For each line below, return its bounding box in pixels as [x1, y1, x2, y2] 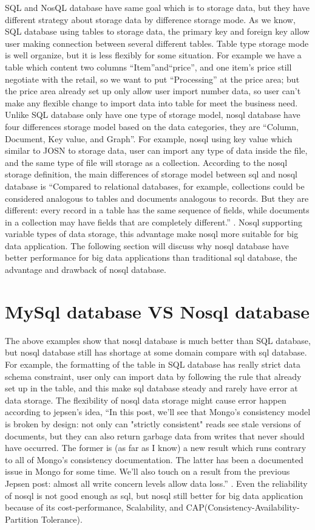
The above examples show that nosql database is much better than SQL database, [5, 334, 311, 346]
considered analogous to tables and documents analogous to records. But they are [5, 191, 309, 204]
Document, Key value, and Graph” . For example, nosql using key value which [5, 132, 293, 145]
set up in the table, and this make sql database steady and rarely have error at [5, 382, 298, 394]
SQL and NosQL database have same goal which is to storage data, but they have [5, 1, 310, 13]
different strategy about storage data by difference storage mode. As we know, [5, 13, 296, 26]
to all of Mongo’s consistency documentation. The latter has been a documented [5, 453, 303, 466]
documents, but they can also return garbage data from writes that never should [5, 429, 305, 442]
